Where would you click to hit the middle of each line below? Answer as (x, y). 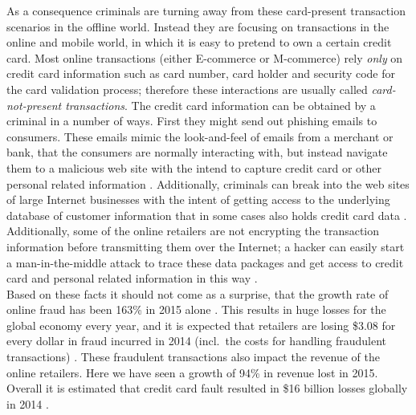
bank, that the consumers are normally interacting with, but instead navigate (197, 152)
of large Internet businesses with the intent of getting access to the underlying (198, 199)
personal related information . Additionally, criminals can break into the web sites (208, 183)
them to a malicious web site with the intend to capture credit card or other (194, 167)
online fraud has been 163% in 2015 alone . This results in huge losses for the (196, 309)
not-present (34, 105)
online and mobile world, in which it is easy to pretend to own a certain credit (199, 42)
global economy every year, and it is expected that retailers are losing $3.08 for (201, 325)
